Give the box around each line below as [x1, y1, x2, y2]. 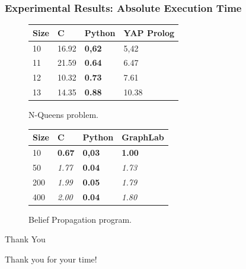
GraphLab [122, 131, 164, 143]
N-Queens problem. [28, 108, 98, 121]
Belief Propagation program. [28, 213, 132, 225]
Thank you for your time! [5, 252, 97, 265]
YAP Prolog [123, 26, 175, 39]
